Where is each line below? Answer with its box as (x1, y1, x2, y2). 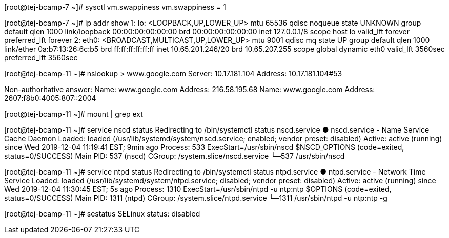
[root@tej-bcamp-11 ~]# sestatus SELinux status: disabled (4, 209, 200, 218)
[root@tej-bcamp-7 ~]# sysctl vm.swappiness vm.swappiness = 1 (4, 3, 226, 11)
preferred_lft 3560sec (4, 53, 78, 62)
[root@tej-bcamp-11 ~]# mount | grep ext (4, 110, 143, 118)
